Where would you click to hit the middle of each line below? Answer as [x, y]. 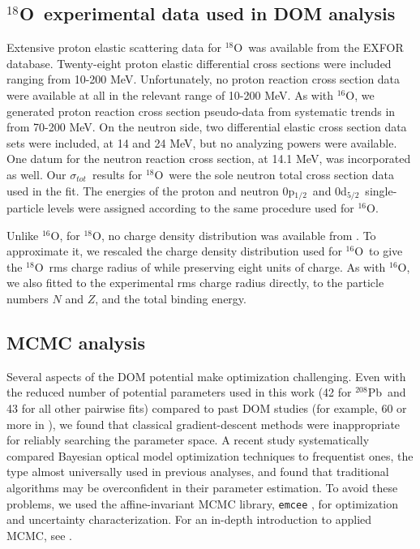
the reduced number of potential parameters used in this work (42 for [179, 392]
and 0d [330, 190]
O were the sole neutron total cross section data [274, 174]
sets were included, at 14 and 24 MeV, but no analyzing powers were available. [202, 142]
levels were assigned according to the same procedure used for [201, 208]
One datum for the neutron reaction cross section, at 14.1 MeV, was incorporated [209, 159]
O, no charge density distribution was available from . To [234, 235]
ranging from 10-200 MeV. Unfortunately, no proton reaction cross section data [204, 79]
